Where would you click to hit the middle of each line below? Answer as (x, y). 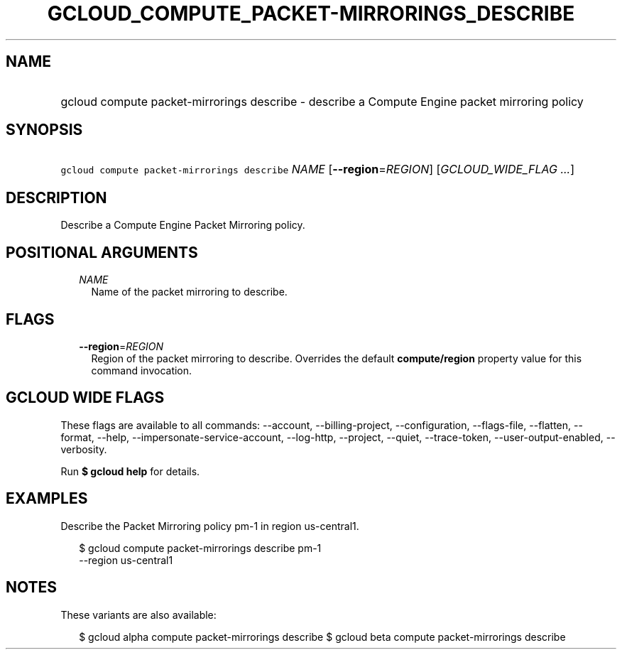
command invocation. (142, 370)
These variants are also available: (138, 615)
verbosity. (84, 449)
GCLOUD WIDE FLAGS (85, 398)
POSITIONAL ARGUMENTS (102, 252)
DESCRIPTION (56, 197)
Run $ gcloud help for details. (130, 471)
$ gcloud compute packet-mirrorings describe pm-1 (200, 548)
